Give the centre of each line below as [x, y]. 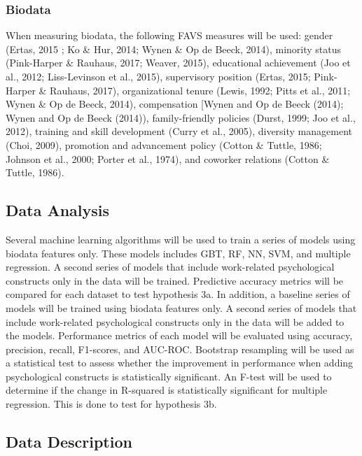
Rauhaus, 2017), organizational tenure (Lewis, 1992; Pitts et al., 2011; [200, 90]
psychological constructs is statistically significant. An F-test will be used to [169, 376]
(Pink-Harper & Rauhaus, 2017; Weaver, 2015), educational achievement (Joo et [178, 63]
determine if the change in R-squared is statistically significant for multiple [167, 390]
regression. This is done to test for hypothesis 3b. [111, 404]
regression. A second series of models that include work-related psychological [170, 267]
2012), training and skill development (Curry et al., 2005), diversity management [179, 131]
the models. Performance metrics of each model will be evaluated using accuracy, [179, 335]
